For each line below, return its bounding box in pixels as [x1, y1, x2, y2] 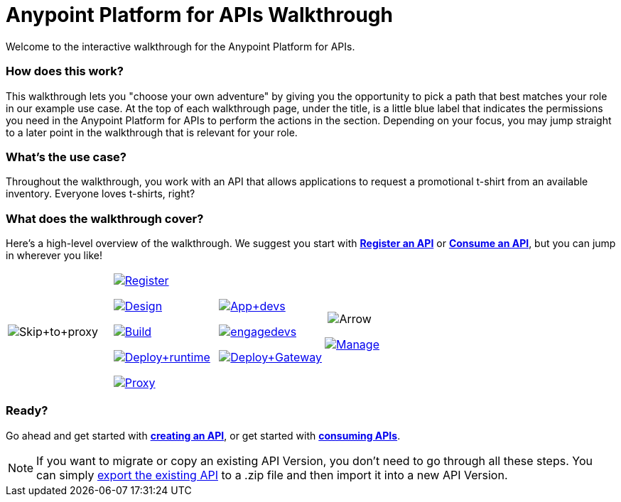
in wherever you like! [6, 249, 102, 261]
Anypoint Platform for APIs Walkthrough [6, 3, 393, 27]
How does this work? [6, 64, 124, 79]
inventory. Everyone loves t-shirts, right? [6, 187, 195, 200]
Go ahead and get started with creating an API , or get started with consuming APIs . [6, 429, 401, 442]
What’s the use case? [6, 149, 126, 164]
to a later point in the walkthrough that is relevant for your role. [6, 126, 298, 138]
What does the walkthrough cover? [6, 211, 204, 226]
